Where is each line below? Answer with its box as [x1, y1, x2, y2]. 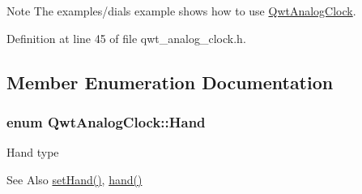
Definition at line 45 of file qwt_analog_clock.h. [6, 29, 246, 46]
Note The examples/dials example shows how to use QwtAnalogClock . [6, 2, 356, 19]
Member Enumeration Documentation [6, 69, 334, 94]
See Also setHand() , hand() [6, 170, 143, 188]
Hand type [6, 144, 59, 161]
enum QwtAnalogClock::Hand [6, 111, 206, 131]
